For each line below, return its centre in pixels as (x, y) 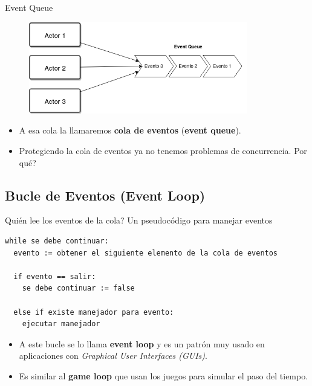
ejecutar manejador (61, 324)
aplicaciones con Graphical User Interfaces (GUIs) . (113, 355)
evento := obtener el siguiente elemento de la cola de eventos (146, 253)
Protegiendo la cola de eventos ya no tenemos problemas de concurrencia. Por (163, 151)
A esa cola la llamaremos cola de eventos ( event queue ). (130, 130)
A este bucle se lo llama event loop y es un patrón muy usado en (142, 343)
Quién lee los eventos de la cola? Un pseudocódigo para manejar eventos (139, 220)
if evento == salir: (55, 276)
